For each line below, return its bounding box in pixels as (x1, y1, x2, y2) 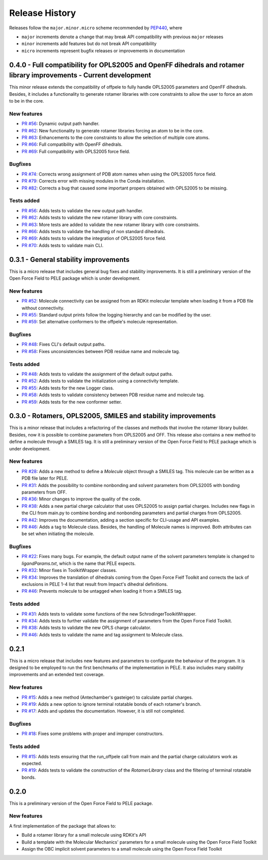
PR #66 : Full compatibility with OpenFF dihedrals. (21, 141, 123, 147)
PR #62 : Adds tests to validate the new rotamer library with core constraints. (21, 215, 178, 221)
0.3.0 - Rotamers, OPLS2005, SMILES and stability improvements (9, 412, 216, 420)
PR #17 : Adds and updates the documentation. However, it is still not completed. (21, 708, 185, 714)
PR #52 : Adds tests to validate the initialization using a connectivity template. (21, 378, 179, 384)
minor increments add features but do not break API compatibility (21, 41, 157, 47)
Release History (9, 7, 76, 18)
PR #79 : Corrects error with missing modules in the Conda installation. (21, 178, 165, 184)
